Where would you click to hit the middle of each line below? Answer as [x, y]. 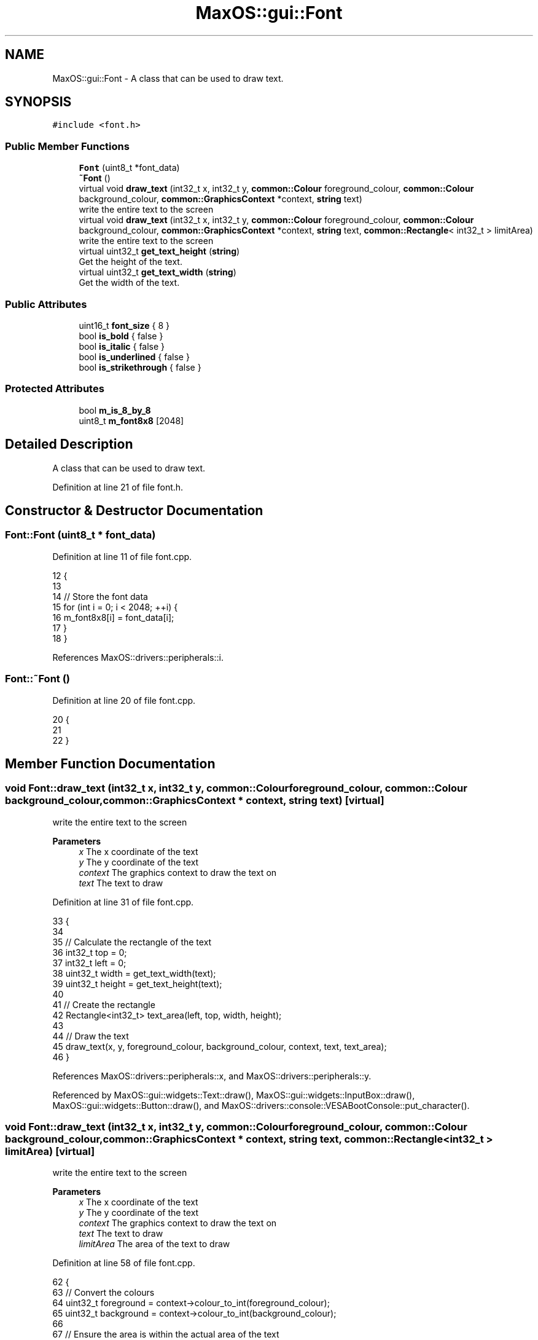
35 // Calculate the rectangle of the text [132, 942]
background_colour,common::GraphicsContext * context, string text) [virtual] [195, 801]
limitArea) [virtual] [50, 1152]
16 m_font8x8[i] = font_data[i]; [113, 617]
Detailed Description [69, 444]
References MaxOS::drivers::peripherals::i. [138, 657]
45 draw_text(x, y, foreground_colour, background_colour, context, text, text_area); [220, 1046]
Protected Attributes [55, 389]
